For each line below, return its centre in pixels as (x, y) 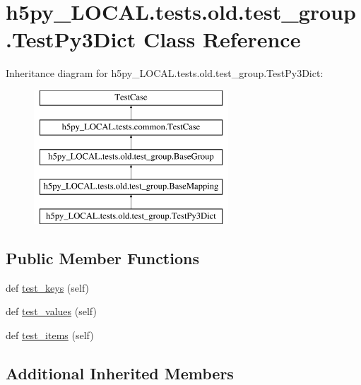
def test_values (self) (51, 311)
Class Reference (222, 39)
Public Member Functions (102, 257)
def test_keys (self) (48, 287)
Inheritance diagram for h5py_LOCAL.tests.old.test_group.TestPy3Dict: (165, 73)
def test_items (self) (50, 334)
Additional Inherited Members (120, 373)
